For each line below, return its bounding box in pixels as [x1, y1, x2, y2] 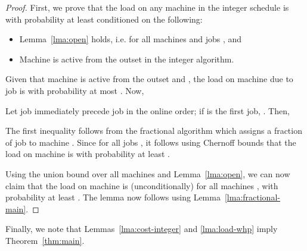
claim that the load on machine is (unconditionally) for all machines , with [5, 179, 278, 192]
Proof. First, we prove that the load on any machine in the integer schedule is [5, 1, 289, 13]
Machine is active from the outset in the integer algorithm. [19, 52, 234, 65]
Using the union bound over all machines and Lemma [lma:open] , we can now [5, 167, 290, 180]
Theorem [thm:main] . [5, 234, 85, 246]
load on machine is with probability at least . [5, 148, 170, 160]
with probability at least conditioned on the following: [5, 12, 203, 25]
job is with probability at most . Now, [5, 84, 144, 96]
